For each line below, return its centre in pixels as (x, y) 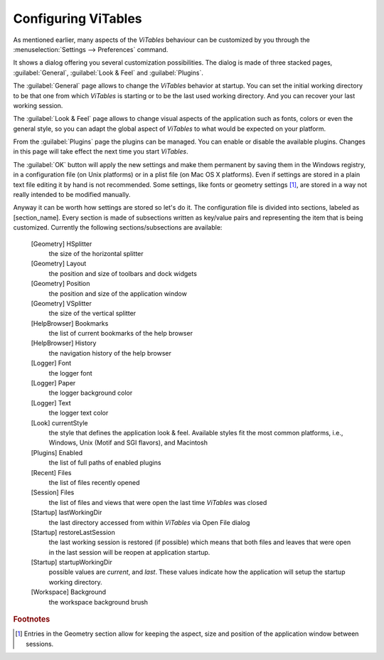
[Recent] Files (51, 472)
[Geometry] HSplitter (62, 244)
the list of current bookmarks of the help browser (121, 334)
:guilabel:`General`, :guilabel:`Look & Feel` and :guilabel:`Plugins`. (108, 73)
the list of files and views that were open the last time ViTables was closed (158, 502)
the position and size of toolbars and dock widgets (123, 273)
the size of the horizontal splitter (96, 253)
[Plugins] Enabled (57, 452)
